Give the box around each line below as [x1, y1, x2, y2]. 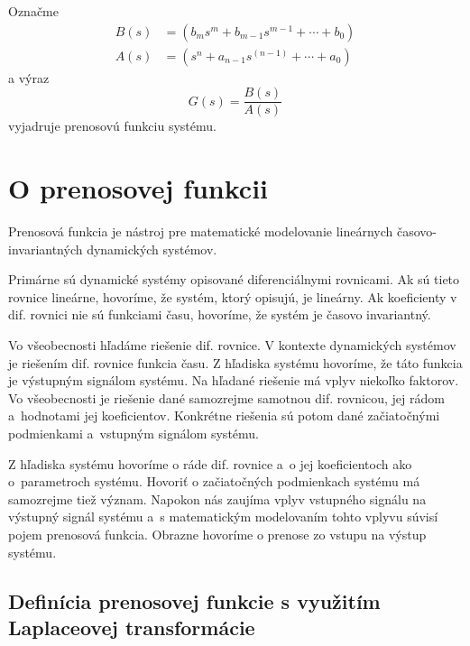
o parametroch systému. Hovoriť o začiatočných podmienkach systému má [8, 472, 420, 491]
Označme [8, 2, 59, 20]
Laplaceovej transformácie [8, 613, 255, 641]
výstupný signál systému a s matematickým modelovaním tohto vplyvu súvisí [8, 507, 438, 526]
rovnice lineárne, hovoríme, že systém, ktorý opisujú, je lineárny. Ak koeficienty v [8, 287, 457, 306]
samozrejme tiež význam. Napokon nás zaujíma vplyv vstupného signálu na [8, 489, 427, 508]
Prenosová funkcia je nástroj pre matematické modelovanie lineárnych [8, 222, 393, 241]
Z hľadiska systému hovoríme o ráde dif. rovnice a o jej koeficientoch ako [8, 454, 412, 473]
